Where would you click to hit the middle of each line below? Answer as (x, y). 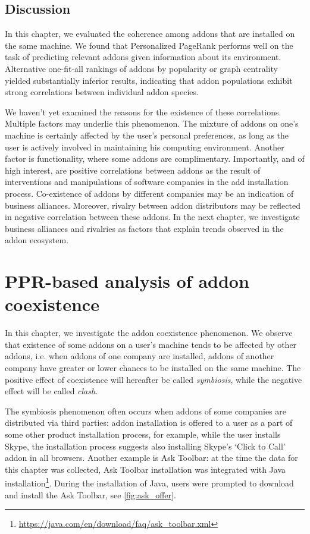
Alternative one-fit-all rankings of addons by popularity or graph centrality (141, 68)
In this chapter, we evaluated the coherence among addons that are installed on (150, 34)
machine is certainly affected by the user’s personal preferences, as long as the (147, 135)
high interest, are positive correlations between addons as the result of (133, 170)
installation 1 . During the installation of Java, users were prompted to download (149, 482)
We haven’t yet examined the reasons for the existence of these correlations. (143, 111)
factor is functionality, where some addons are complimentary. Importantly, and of (155, 158)
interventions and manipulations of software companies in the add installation (147, 182)
